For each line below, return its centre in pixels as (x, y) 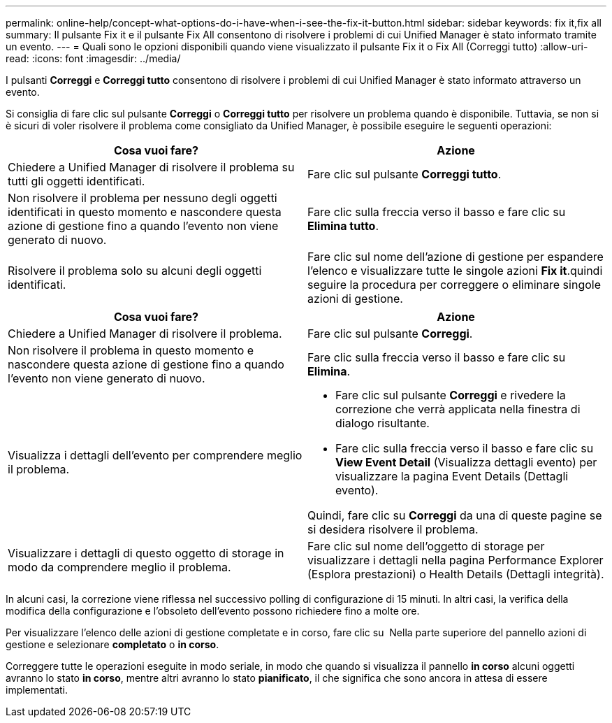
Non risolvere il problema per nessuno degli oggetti (143, 198)
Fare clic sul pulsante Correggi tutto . (405, 174)
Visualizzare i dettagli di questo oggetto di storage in (146, 553)
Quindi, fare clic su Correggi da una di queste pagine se (455, 515)
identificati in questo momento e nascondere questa (145, 212)
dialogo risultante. (382, 423)
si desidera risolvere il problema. (393, 529)
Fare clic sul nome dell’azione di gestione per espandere (456, 257)
